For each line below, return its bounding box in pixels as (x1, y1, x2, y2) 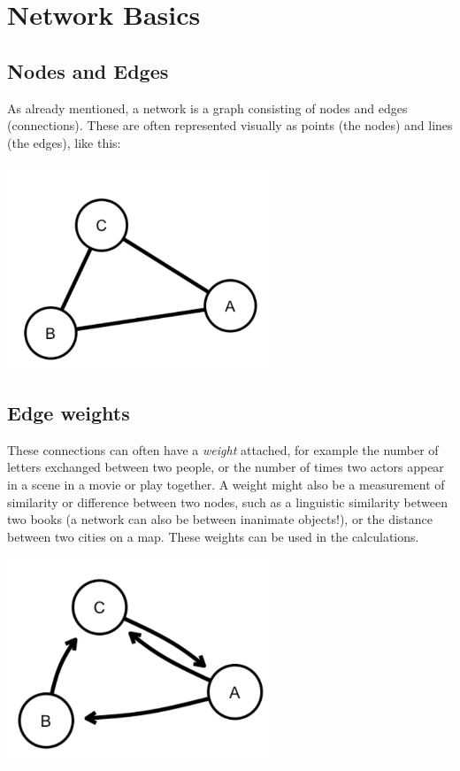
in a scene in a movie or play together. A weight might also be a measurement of (7, 475, 445, 494)
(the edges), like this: (7, 133, 121, 151)
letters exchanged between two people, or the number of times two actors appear (7, 458, 444, 476)
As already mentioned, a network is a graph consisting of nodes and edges (7, 98, 408, 117)
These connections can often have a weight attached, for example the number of (7, 440, 439, 459)
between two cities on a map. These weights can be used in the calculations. (7, 527, 419, 545)
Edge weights (7, 399, 130, 427)
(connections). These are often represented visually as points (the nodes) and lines (7, 116, 453, 135)
